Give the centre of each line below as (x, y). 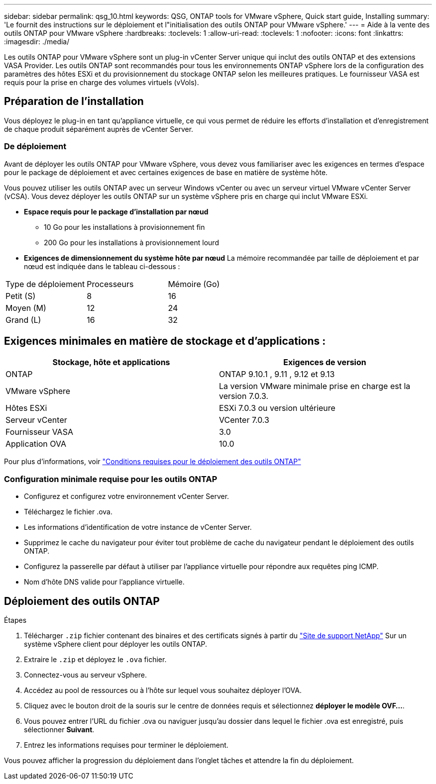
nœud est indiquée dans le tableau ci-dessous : (102, 266)
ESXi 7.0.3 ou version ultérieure (277, 408)
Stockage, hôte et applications (111, 362)
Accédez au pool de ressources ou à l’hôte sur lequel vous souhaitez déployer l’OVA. (163, 690)
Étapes (15, 620)
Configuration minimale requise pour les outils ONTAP (111, 479)
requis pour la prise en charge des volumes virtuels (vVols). (102, 82)
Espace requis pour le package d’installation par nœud (116, 211)
